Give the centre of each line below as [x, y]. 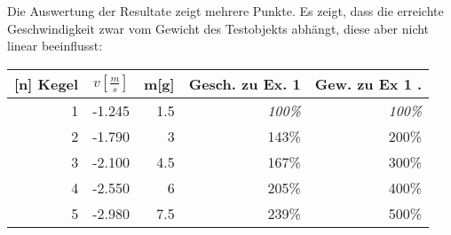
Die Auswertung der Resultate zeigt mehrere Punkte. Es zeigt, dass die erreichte [225, 11]
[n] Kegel [47, 83]
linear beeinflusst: [55, 46]
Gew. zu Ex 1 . [368, 83]
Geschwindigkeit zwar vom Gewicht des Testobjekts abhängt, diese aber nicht [218, 28]
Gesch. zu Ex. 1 [245, 83]
